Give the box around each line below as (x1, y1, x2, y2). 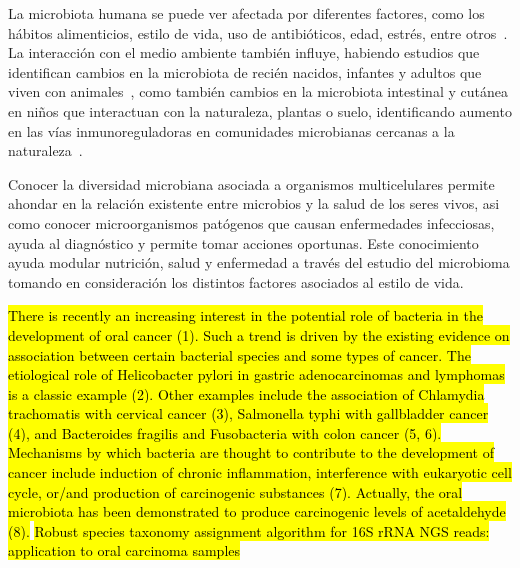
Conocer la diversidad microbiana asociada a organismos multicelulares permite (8, 173, 495, 194)
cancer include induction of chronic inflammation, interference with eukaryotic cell (8, 462, 512, 483)
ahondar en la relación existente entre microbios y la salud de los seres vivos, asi (8, 193, 500, 214)
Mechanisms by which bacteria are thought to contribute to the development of (8, 442, 494, 463)
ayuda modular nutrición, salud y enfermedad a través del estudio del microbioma (8, 252, 510, 273)
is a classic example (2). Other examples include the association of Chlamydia (8, 383, 485, 404)
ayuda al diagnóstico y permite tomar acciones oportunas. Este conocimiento (8, 232, 479, 253)
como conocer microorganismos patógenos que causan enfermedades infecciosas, (8, 212, 495, 233)
